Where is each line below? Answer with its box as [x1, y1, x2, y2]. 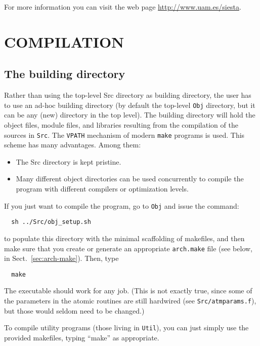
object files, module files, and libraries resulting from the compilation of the [4, 120, 238, 130]
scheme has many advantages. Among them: [4, 139, 141, 150]
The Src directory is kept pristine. [16, 156, 121, 167]
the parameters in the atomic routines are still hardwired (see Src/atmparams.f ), [4, 295, 256, 306]
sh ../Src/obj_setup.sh [11, 218, 91, 226]
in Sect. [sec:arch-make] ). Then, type [4, 253, 119, 263]
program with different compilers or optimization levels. [16, 183, 189, 194]
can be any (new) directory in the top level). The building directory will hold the [4, 109, 255, 120]
